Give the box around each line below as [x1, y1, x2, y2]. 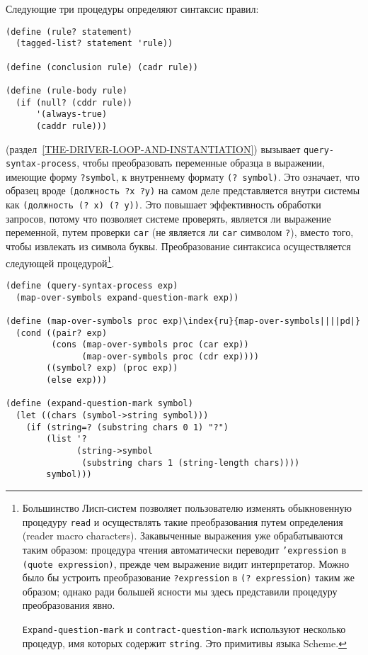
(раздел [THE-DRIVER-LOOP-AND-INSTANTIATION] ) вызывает [6, 141, 301, 156]
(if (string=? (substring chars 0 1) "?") [25, 422, 229, 432]
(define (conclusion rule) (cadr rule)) [6, 62, 199, 72]
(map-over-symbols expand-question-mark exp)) [16, 292, 239, 303]
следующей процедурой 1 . [6, 253, 115, 270]
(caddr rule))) [35, 121, 108, 131]
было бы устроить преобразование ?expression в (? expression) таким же [22, 570, 355, 585]
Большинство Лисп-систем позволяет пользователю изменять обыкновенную [22, 500, 352, 515]
